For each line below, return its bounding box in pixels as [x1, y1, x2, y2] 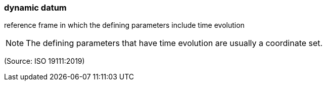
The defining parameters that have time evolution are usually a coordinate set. [26, 38, 323, 49]
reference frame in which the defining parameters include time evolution [4, 21, 245, 30]
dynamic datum [4, 3, 67, 13]
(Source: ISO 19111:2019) [4, 57, 85, 66]
